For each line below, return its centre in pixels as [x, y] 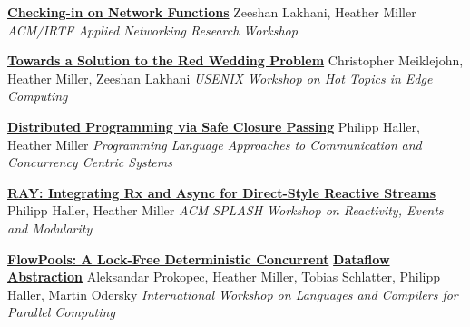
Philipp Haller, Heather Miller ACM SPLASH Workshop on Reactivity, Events [225, 210]
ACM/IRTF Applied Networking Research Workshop [152, 30]
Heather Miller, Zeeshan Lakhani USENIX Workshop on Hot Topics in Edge [220, 78]
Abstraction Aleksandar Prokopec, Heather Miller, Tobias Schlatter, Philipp [224, 277]
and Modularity [50, 228]
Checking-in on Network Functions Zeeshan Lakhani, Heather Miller [212, 12]
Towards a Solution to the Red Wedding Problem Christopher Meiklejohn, [235, 60]
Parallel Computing [61, 312]
